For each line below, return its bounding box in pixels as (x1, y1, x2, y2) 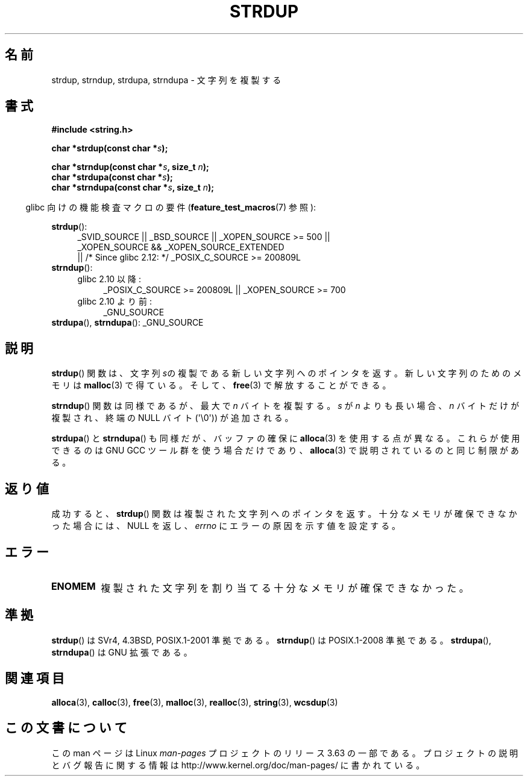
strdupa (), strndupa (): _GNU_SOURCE (51, 317, 204, 328)
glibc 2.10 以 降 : (77, 274, 141, 285)
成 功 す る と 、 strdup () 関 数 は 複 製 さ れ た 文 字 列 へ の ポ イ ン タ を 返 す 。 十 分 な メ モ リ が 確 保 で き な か (51, 508, 517, 519)
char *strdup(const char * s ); (51, 143, 168, 154)
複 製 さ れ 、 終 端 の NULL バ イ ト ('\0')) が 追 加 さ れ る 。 (51, 413, 294, 423)
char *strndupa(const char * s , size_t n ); (51, 182, 215, 193)
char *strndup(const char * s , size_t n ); (51, 162, 209, 172)
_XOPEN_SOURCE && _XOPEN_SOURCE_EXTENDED (77, 242, 284, 253)
